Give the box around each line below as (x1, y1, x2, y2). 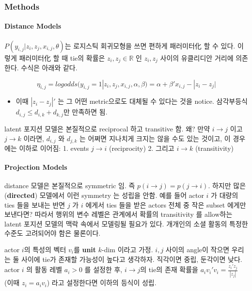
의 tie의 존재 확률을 (140, 264, 198, 275)
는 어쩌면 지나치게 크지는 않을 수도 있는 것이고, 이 (79, 133, 231, 143)
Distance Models (4, 21, 62, 31)
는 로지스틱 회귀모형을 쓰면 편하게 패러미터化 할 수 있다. (64, 40, 236, 50)
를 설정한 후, (84, 264, 123, 275)
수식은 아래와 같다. (21, 63, 78, 73)
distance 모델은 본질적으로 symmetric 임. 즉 (4, 180, 135, 191)
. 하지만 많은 (208, 180, 246, 191)
